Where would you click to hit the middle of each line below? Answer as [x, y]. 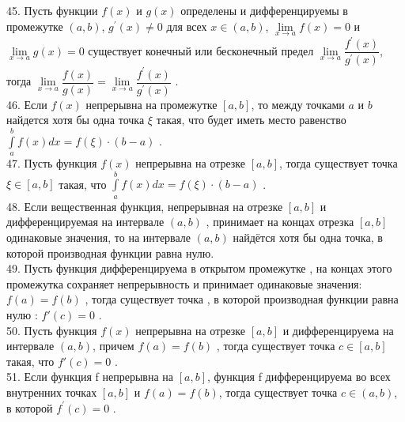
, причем [114, 346]
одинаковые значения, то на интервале [99, 237]
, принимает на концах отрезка [280, 222]
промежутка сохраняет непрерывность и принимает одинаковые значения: [184, 283]
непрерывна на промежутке [151, 104]
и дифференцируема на [338, 330]
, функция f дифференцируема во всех [299, 377]
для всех [187, 26]
